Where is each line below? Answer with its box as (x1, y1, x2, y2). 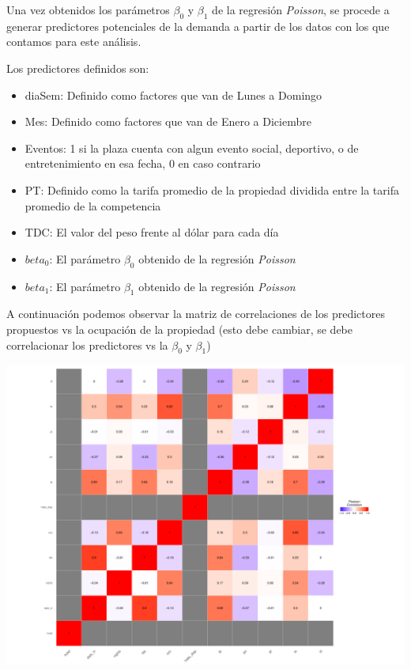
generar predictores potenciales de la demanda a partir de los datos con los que (6, 17, 390, 34)
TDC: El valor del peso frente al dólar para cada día (25, 224, 279, 240)
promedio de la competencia (25, 197, 161, 214)
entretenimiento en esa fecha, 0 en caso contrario (25, 155, 261, 172)
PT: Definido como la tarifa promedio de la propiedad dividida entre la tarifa (25, 181, 399, 198)
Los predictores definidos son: (6, 59, 149, 76)
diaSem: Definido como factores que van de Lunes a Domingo (25, 86, 322, 103)
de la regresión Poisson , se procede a (212, 2, 390, 17)
